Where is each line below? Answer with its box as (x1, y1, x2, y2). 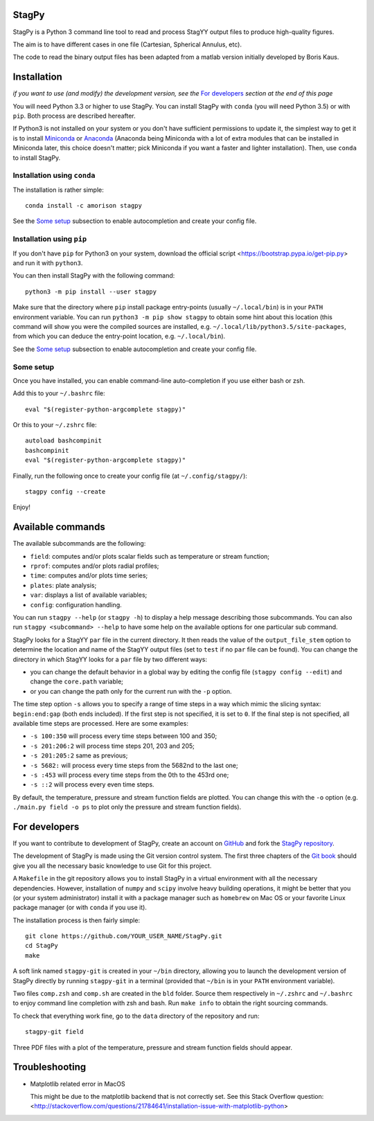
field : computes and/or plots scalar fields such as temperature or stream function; (30, 552, 270, 560)
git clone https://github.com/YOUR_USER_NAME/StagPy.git (25, 932, 223, 940)
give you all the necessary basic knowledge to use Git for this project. (12, 861, 212, 870)
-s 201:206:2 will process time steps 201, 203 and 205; (30, 742, 195, 750)
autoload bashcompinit (25, 437, 103, 445)
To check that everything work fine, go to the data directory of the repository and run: (12, 1012, 260, 1020)
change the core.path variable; (30, 677, 124, 685)
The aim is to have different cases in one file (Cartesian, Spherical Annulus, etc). (12, 40, 242, 48)
